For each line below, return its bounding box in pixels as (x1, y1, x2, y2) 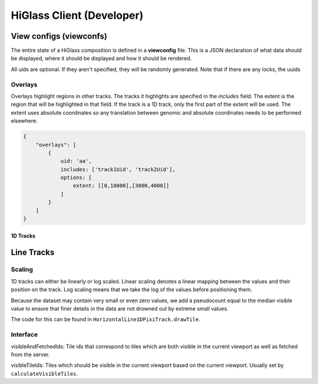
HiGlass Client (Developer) (11, 9, 144, 22)
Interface (11, 330, 38, 339)
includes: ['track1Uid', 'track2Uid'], (60, 166, 176, 173)
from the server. (11, 350, 50, 358)
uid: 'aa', (60, 158, 92, 165)
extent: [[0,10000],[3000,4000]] (72, 182, 170, 189)
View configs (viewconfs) (11, 31, 107, 41)
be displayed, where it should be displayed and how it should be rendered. (11, 55, 192, 62)
